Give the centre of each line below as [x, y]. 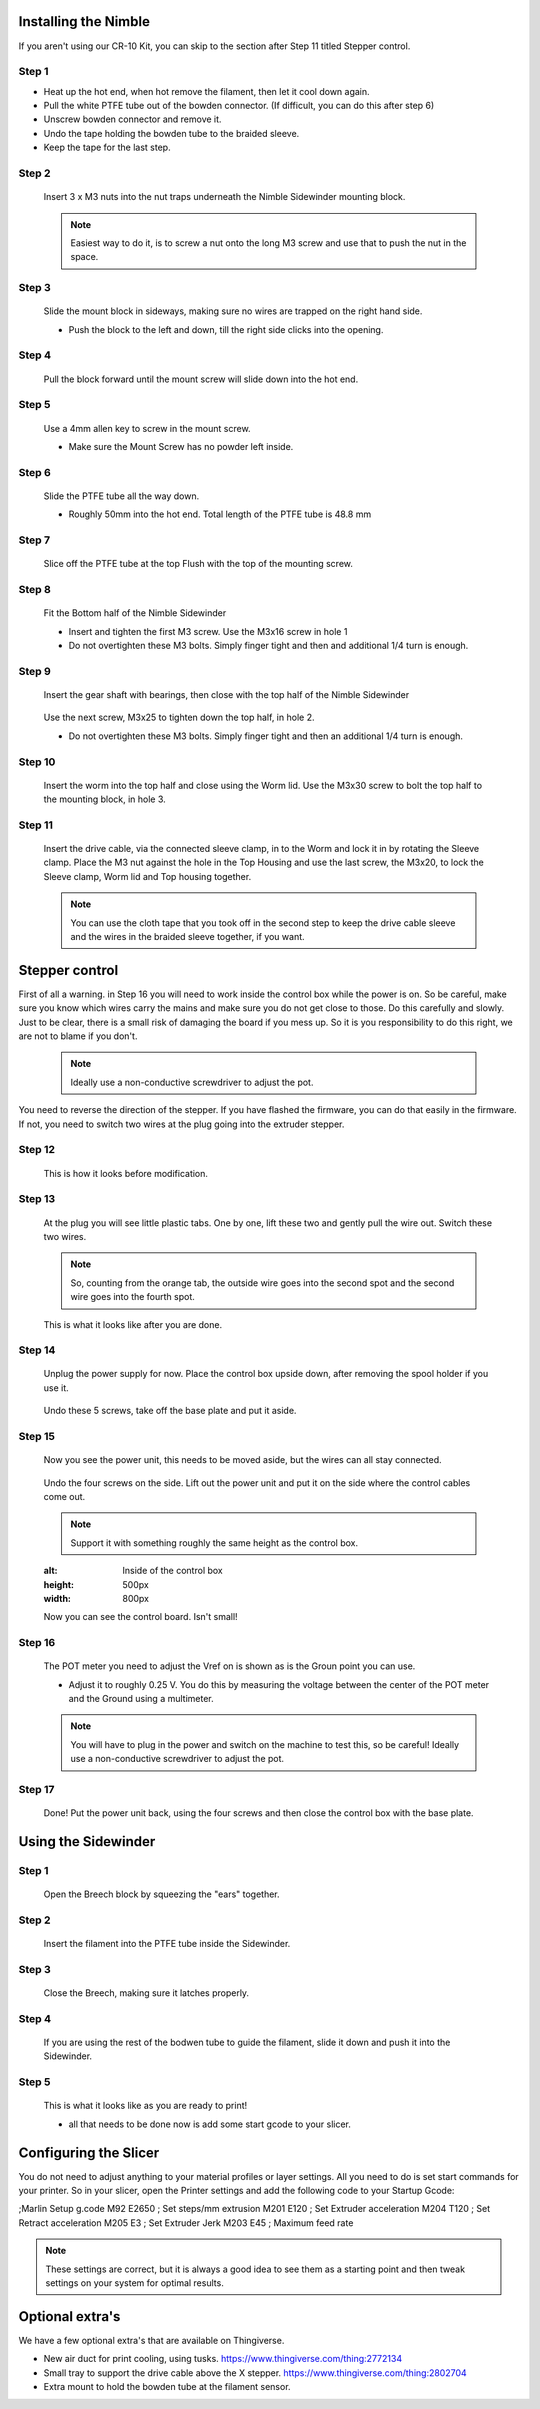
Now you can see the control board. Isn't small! [141, 1617]
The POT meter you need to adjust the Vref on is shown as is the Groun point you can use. [229, 1666]
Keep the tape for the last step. [107, 147]
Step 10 [37, 762]
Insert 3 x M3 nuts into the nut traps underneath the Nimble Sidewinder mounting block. [224, 197]
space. [84, 257]
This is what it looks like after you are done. [133, 1324]
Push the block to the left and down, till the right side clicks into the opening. [226, 329]
